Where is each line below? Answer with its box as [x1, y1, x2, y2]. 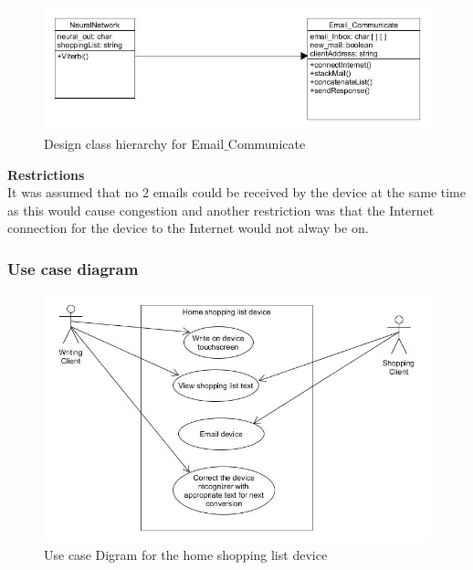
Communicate [227, 134, 306, 153]
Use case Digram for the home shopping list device [44, 544, 328, 564]
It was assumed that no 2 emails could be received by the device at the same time [7, 183, 466, 202]
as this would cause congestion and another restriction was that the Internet [7, 200, 435, 219]
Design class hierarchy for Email [44, 134, 225, 153]
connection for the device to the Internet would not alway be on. [7, 218, 369, 237]
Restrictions [7, 164, 85, 184]
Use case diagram [7, 257, 139, 280]
